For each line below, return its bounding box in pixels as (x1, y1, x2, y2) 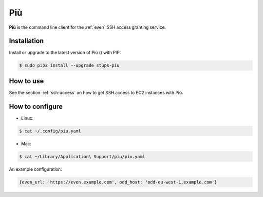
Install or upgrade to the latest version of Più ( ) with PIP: (9, 50, 121, 55)
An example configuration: (9, 166, 62, 172)
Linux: (21, 115, 34, 121)
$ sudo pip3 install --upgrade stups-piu (19, 63, 120, 68)
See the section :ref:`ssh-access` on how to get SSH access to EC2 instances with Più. (9, 90, 184, 95)
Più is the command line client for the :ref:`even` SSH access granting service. (9, 24, 166, 30)
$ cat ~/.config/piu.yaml (19, 128, 81, 134)
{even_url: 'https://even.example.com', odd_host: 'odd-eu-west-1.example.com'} (19, 179, 217, 185)
